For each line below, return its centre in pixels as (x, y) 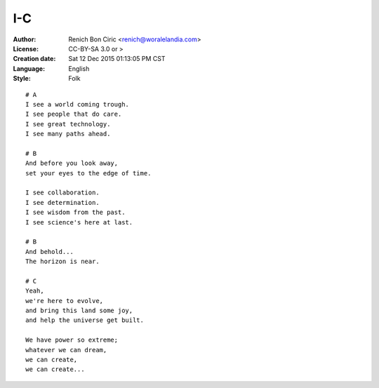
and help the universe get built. (85, 320)
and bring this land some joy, (79, 311)
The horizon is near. (62, 262)
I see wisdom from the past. (75, 213)
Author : (25, 39)
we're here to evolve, (65, 301)
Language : (29, 68)
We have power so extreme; (72, 340)
